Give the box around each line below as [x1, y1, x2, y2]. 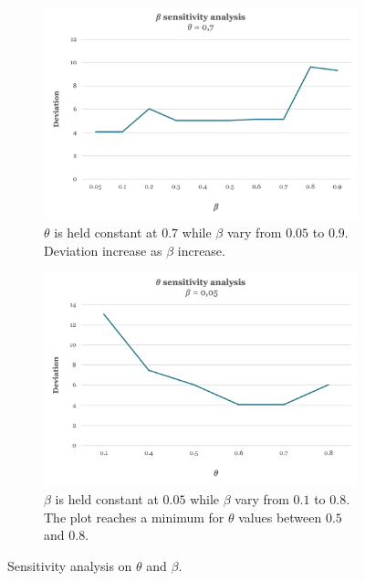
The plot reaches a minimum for [44, 507, 224, 526]
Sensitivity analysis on [7, 555, 132, 575]
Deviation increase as [44, 240, 162, 259]
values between [238, 507, 322, 526]
